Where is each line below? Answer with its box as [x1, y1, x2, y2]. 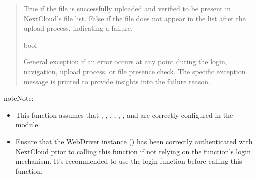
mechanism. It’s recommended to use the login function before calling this [15, 156, 242, 166]
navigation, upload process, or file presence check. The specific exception [23, 66, 246, 76]
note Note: [4, 93, 34, 103]
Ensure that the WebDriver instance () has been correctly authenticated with [15, 136, 253, 146]
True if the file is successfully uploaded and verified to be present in [23, 3, 231, 13]
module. [15, 119, 40, 130]
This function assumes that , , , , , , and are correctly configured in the [15, 109, 233, 120]
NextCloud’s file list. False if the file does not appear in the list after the [23, 13, 246, 23]
